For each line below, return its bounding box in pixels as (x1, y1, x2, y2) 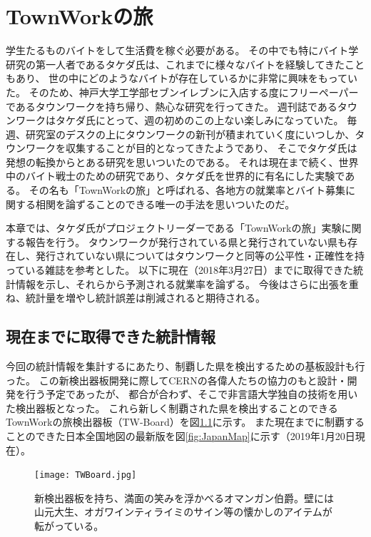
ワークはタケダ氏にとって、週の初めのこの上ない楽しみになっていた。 (15, 113, 344, 128)
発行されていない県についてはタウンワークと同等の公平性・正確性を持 (35, 248, 365, 263)
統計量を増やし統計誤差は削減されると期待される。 (25, 290, 265, 305)
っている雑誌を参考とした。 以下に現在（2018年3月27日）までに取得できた (6, 262, 353, 277)
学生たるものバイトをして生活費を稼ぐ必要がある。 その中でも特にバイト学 (6, 43, 359, 58)
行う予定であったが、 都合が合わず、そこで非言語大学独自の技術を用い (25, 387, 358, 402)
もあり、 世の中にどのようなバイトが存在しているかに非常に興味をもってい (6, 71, 357, 86)
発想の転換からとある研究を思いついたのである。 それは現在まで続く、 (6, 154, 339, 169)
